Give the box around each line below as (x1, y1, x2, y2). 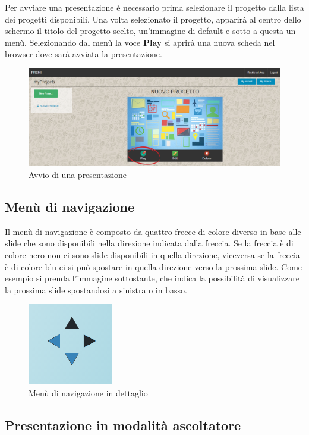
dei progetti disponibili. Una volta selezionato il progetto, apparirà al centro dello (5, 12, 301, 25)
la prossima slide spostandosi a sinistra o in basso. (5, 283, 187, 296)
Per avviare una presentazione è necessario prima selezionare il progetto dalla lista (5, 1, 304, 13)
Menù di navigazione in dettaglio (29, 386, 148, 399)
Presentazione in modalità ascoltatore (5, 415, 241, 434)
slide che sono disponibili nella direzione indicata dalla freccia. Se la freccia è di (5, 237, 294, 249)
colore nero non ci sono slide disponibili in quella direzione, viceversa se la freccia (5, 248, 300, 261)
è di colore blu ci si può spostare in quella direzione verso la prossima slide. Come (5, 260, 302, 273)
